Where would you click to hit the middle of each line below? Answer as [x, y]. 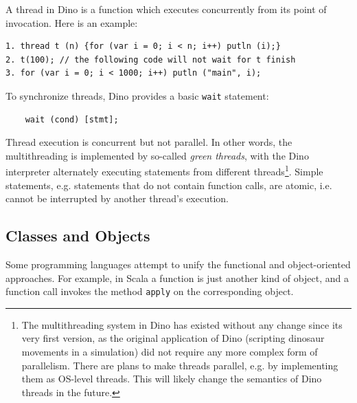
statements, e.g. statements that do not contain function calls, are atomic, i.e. [169, 185]
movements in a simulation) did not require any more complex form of [170, 352]
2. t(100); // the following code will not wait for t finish [151, 59]
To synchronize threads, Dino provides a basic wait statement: [137, 95]
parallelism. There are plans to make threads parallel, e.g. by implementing [180, 365]
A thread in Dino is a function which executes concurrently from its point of [166, 9]
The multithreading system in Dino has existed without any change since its [182, 324]
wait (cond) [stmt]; [72, 119]
